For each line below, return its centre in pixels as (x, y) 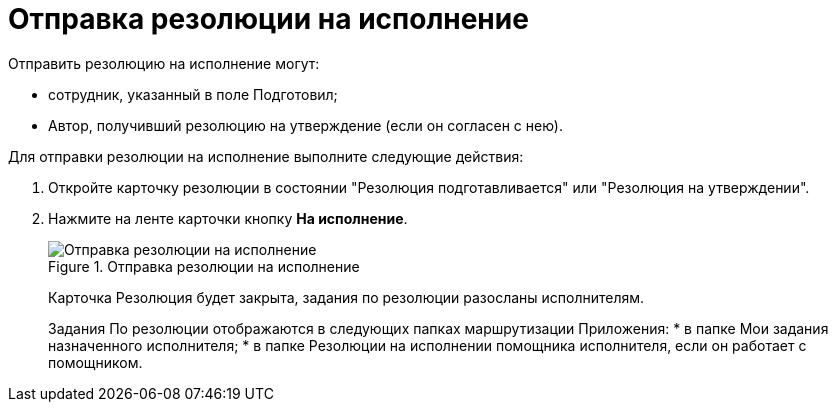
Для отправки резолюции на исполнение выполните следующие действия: (266, 156)
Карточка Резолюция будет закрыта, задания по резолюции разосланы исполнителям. (346, 297)
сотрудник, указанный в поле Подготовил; (193, 94)
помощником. (95, 362)
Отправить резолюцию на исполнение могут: (164, 63)
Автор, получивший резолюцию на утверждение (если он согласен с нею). (305, 125)
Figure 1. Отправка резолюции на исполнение (204, 266)
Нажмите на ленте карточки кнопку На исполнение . (228, 218)
